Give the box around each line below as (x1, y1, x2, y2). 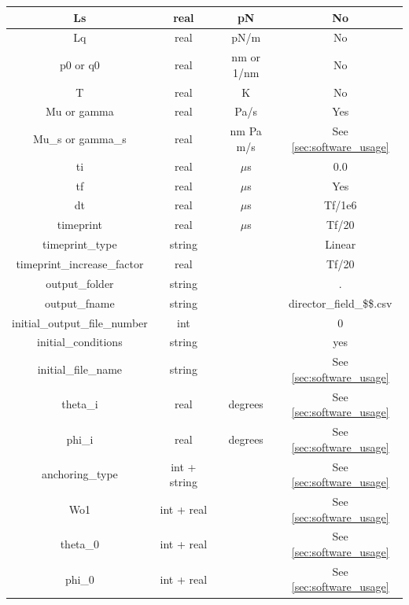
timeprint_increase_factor (16, 255, 144, 271)
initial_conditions (37, 334, 123, 350)
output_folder (46, 275, 114, 291)
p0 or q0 (59, 56, 100, 72)
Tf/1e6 (323, 197, 357, 213)
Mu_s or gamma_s (32, 131, 127, 147)
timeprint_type (42, 236, 117, 253)
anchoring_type (41, 466, 118, 482)
